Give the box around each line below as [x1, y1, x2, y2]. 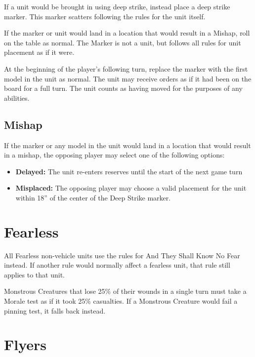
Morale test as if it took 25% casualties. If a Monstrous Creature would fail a [4, 296, 238, 306]
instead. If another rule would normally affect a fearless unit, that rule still [4, 260, 230, 270]
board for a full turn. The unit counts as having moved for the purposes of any [4, 83, 243, 93]
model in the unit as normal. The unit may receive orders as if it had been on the [4, 73, 252, 83]
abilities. [4, 92, 30, 103]
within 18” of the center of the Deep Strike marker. [15, 192, 171, 202]
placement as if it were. [4, 47, 75, 57]
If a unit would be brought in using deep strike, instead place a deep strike [4, 1, 230, 11]
